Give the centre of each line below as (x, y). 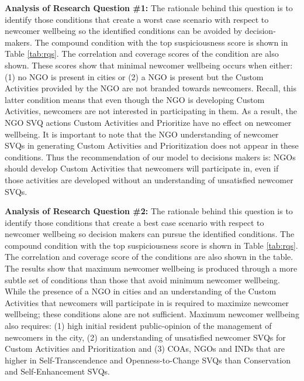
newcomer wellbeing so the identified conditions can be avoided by (124, 31)
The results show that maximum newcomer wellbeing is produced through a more (151, 268)
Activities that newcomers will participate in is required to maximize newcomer (147, 302)
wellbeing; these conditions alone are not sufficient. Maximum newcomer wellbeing (152, 314)
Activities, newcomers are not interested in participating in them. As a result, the (151, 111)
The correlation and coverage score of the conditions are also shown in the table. (149, 257)
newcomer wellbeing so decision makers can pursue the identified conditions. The (150, 234)
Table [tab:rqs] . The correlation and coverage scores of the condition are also (142, 54)
